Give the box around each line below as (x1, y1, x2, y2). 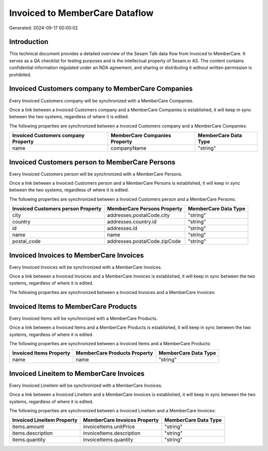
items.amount (12, 423, 44, 430)
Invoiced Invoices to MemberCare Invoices (9, 251, 144, 259)
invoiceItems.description (83, 430, 141, 437)
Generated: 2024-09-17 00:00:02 (9, 25, 78, 31)
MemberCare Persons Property (107, 205, 183, 212)
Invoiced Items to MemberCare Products (9, 302, 137, 310)
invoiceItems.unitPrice (83, 423, 135, 430)
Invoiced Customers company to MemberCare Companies (9, 84, 193, 93)
